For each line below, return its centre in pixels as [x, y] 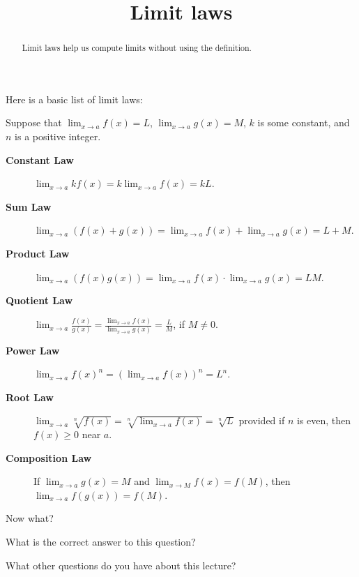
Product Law [38, 253]
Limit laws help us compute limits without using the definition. [137, 48]
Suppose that [34, 122]
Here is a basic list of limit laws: [74, 99]
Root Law [30, 397]
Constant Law [40, 159]
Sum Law [29, 206]
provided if [262, 420]
